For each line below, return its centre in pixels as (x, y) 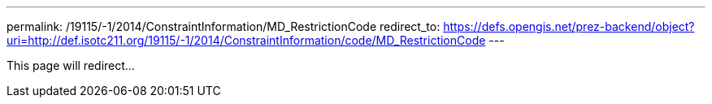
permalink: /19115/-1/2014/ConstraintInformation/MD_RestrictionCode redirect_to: (224, 26)
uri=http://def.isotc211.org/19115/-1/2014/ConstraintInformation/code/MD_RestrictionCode (246, 40)
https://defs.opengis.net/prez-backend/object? (569, 26)
